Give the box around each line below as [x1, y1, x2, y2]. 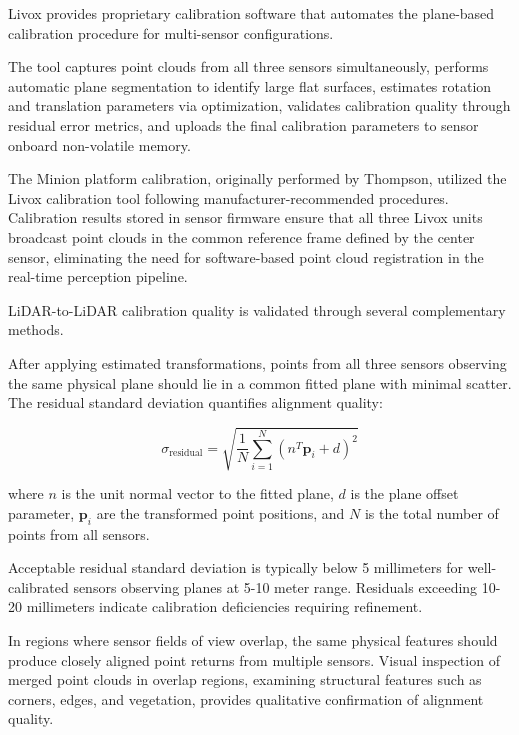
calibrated [8, 576, 69, 597]
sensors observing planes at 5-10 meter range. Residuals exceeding [73, 576, 478, 597]
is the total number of [364, 502, 499, 523]
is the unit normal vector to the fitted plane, [61, 483, 334, 504]
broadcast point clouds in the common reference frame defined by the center [8, 226, 475, 247]
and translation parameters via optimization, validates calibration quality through [8, 95, 511, 116]
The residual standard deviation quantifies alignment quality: [8, 392, 383, 413]
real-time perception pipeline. [8, 266, 188, 287]
